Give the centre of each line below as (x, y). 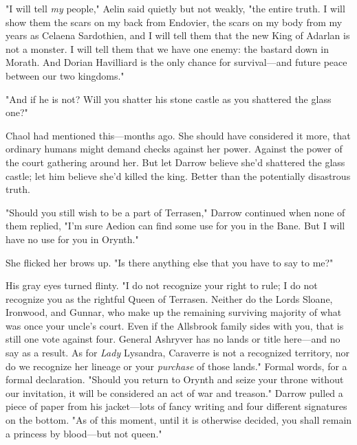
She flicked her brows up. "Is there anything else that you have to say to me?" (170, 262)
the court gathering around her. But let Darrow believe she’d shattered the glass (175, 162)
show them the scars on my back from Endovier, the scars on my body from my (174, 22)
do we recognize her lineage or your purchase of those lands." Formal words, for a (176, 366)
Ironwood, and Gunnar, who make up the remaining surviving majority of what (174, 312)
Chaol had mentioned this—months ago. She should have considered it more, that (178, 135)
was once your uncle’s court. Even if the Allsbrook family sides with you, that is (175, 325)
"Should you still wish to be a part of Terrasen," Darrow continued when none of (175, 212)
